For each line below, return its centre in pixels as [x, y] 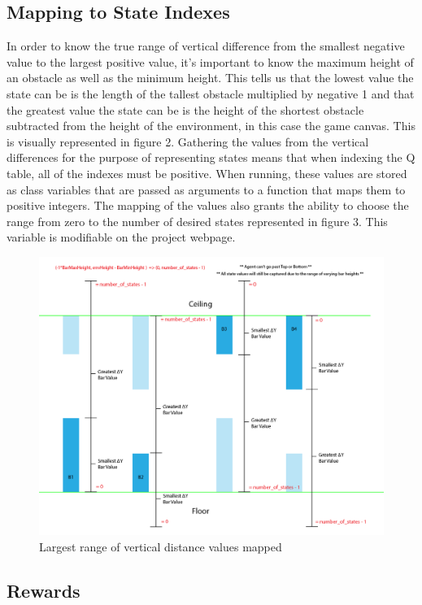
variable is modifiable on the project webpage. [121, 237]
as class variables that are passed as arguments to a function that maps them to [206, 189]
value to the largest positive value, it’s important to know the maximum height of [210, 61]
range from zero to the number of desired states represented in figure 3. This [197, 221]
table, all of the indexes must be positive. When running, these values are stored [207, 173]
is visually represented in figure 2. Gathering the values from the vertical [188, 141]
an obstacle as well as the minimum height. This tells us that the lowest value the [210, 78]
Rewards [44, 590]
